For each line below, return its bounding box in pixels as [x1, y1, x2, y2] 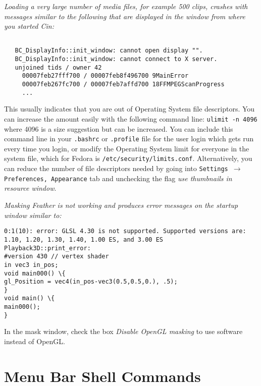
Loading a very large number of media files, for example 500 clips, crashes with [4, 1, 248, 11]
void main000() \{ [4, 269, 66, 277]
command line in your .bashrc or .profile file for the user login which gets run [4, 133, 254, 144]
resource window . [4, 183, 57, 193]
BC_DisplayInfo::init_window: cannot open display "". [15, 47, 203, 54]
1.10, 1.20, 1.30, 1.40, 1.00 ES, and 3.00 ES [4, 236, 163, 243]
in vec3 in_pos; [4, 261, 59, 268]
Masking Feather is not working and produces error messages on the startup [4, 200, 238, 210]
